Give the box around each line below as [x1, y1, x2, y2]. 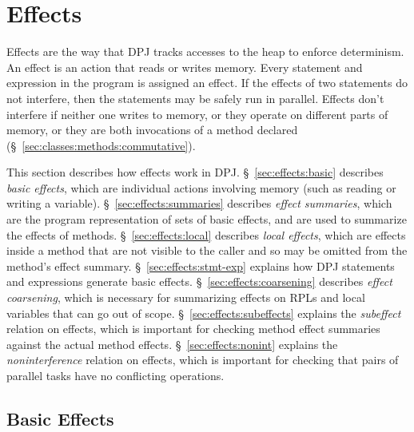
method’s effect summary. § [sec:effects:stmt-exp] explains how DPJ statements [6, 257, 395, 274]
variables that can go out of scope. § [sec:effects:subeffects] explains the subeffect [6, 304, 401, 321]
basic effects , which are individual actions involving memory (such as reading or [6, 179, 396, 196]
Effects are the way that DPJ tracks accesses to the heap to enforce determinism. [6, 43, 404, 60]
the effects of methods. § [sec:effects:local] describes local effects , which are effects [6, 226, 406, 243]
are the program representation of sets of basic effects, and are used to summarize [6, 211, 407, 228]
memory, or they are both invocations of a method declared [6, 121, 298, 138]
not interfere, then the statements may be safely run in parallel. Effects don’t [6, 89, 384, 106]
